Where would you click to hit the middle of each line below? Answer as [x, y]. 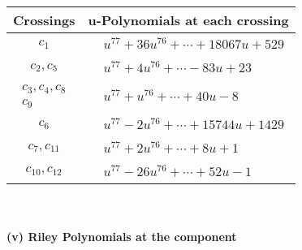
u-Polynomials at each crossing [188, 20]
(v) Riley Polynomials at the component [122, 237]
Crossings [44, 20]
